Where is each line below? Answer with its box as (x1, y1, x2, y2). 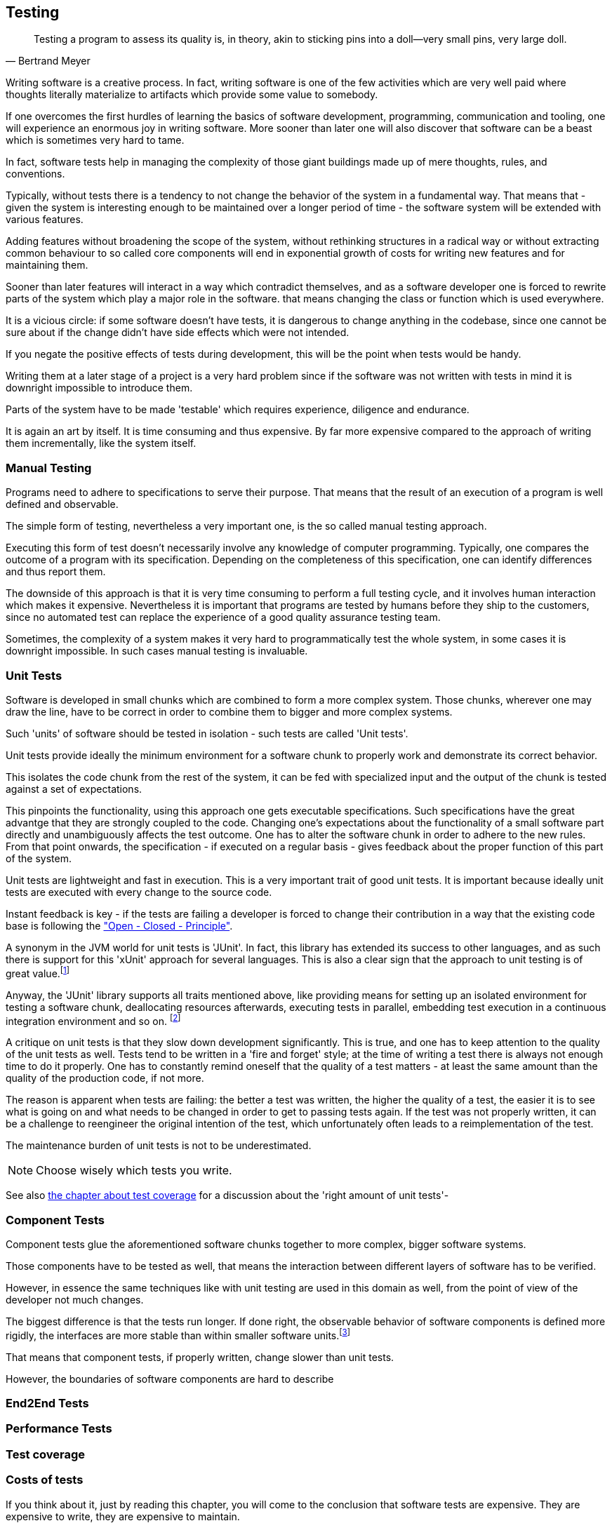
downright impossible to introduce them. (6, 382, 193, 394)
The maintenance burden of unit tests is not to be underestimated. (6, 1139, 312, 1152)
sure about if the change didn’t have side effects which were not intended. (6, 326, 350, 339)
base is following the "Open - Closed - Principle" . (6, 919, 233, 932)
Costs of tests (6, 1473, 84, 1487)
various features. (6, 213, 84, 226)
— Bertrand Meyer (6, 55, 91, 67)
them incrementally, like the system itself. (6, 437, 197, 450)
